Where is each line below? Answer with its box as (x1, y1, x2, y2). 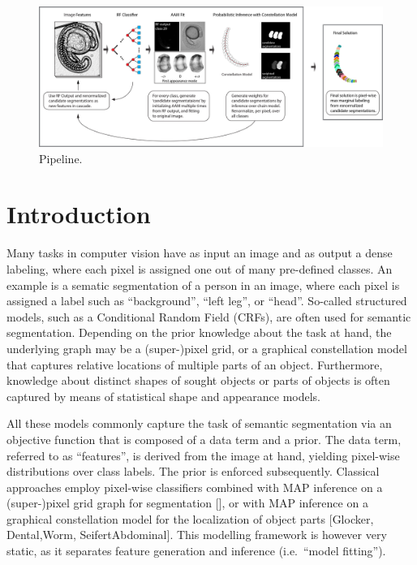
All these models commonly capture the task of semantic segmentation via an (6, 415, 392, 432)
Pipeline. (39, 149, 83, 166)
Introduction (6, 197, 151, 231)
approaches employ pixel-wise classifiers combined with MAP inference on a (6, 478, 383, 495)
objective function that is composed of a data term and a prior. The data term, (6, 430, 402, 447)
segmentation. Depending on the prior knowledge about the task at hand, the (6, 324, 392, 341)
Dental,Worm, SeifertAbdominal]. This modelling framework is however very (6, 526, 387, 543)
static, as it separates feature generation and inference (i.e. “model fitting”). (6, 542, 386, 559)
